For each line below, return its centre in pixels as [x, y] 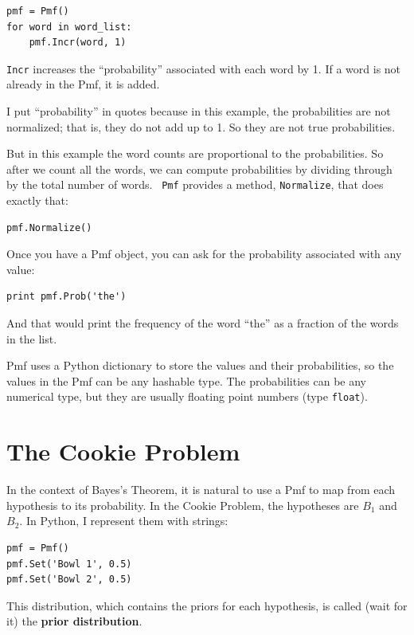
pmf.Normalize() [49, 227]
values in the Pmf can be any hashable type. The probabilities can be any [186, 380]
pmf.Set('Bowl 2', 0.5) [69, 580]
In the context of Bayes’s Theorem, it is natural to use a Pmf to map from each [201, 490]
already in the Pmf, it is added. [83, 84]
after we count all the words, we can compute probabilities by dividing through [199, 169]
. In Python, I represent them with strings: [124, 521]
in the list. [32, 338]
